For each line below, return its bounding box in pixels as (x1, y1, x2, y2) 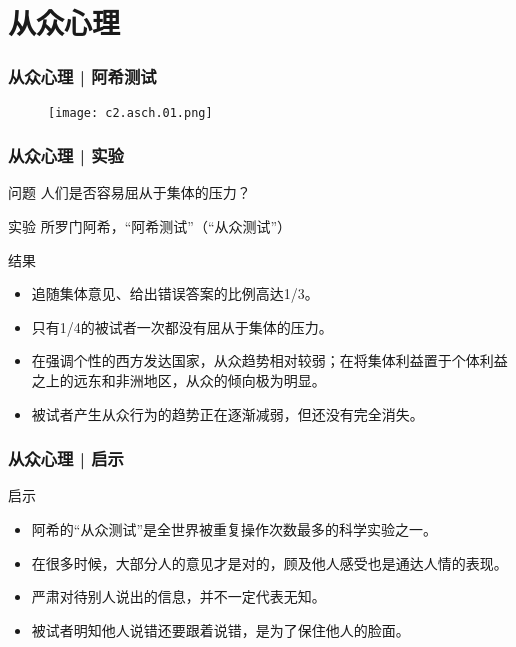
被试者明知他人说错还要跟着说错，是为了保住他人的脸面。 (31, 619, 410, 640)
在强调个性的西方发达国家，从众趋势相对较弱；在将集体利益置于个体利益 (31, 350, 508, 371)
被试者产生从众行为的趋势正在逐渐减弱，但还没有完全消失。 (31, 403, 424, 424)
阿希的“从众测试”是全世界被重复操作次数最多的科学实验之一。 (31, 519, 438, 540)
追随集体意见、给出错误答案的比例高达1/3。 (31, 283, 319, 304)
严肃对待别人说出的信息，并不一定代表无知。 (31, 586, 326, 607)
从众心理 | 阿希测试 (8, 64, 157, 89)
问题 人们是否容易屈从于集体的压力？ (8, 182, 251, 203)
